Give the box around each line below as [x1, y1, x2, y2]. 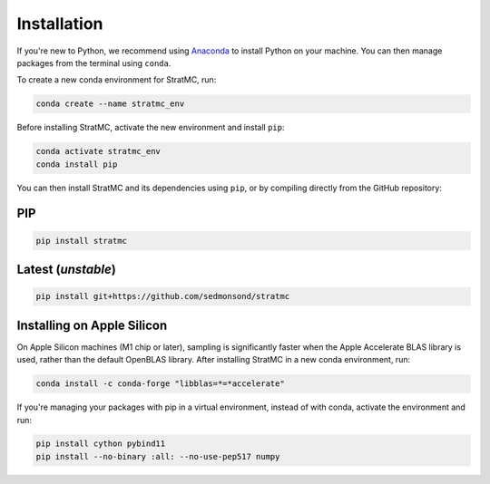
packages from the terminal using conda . [16, 57, 171, 68]
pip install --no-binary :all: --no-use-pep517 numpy [35, 451, 280, 461]
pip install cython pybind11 [35, 439, 166, 449]
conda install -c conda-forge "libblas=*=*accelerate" [35, 379, 285, 389]
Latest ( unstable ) [16, 262, 117, 277]
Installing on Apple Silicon [16, 317, 168, 333]
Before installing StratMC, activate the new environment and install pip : [16, 122, 285, 133]
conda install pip [35, 159, 118, 169]
